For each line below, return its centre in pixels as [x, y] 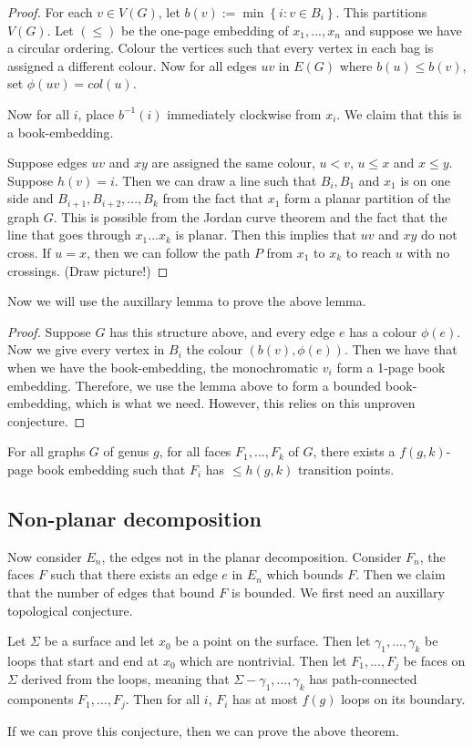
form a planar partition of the [368, 198]
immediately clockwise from [244, 113]
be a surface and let [99, 641]
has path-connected [363, 679]
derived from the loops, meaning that [125, 679]
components [41, 699]
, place [96, 113]
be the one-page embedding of [205, 30]
